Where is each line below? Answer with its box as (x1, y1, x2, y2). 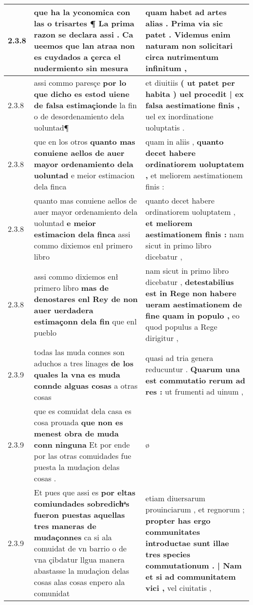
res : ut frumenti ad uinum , (145, 385, 244, 397)
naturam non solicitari (145, 40, 233, 51)
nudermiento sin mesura (34, 62, 128, 74)
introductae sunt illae (145, 537, 229, 548)
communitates (145, 526, 200, 537)
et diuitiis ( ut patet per (145, 77, 235, 88)
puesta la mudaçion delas (34, 461, 120, 473)
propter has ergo (145, 514, 211, 526)
